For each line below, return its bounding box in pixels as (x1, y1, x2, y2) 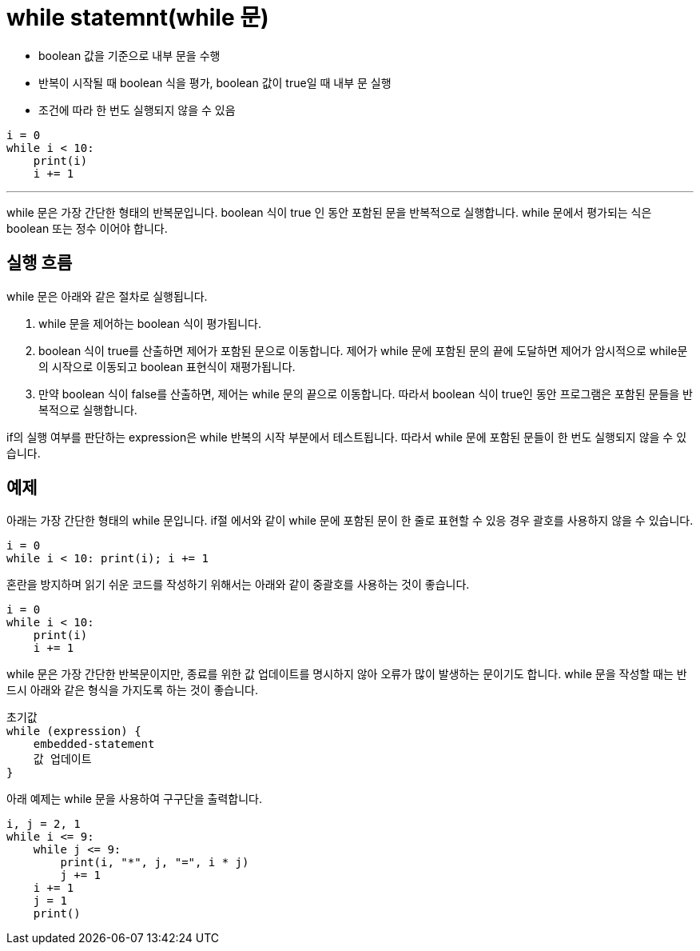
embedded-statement (33, 737, 155, 751)
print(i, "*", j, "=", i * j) (60, 856, 249, 869)
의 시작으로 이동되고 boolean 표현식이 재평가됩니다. (38, 359, 296, 374)
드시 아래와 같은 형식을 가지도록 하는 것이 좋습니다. (6, 683, 258, 697)
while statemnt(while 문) (6, 4, 269, 31)
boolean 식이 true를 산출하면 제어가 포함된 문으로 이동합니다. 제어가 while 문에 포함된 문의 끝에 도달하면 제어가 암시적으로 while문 (38, 343, 688, 358)
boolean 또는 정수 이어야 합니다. (6, 221, 168, 235)
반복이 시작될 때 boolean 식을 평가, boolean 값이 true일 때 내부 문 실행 (38, 75, 392, 90)
